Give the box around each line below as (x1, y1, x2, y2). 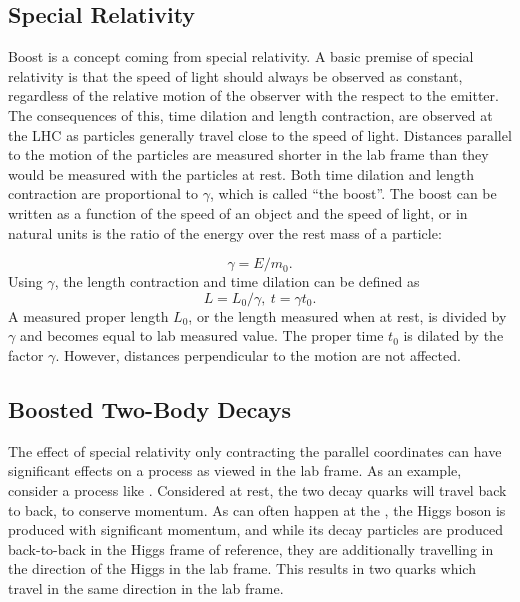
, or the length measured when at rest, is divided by (188, 305, 507, 326)
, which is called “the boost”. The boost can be (209, 183, 497, 204)
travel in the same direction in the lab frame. (8, 577, 284, 598)
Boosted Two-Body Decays (8, 393, 291, 424)
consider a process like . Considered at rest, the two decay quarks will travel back (8, 479, 507, 500)
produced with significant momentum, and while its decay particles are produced (8, 519, 504, 540)
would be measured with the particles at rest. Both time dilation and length (8, 163, 475, 184)
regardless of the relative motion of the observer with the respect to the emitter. (8, 85, 499, 106)
